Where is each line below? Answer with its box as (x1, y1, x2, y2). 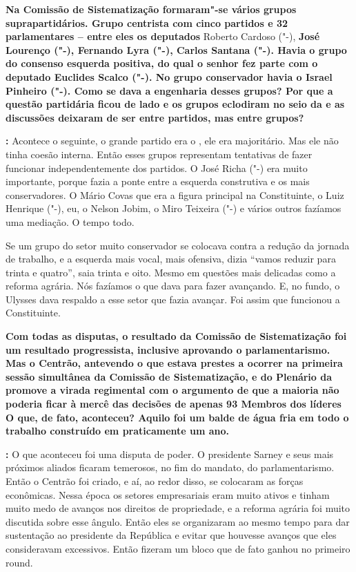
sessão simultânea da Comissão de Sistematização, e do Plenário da (6, 369, 333, 383)
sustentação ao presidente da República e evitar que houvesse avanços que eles (6, 528, 337, 542)
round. (6, 555, 33, 569)
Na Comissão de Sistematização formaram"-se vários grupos (6, 2, 297, 16)
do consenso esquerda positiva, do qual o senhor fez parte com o (6, 56, 318, 70)
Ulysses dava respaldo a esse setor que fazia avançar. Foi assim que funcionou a (6, 292, 340, 306)
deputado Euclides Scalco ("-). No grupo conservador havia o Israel (6, 69, 333, 84)
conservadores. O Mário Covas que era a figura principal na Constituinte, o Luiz (6, 187, 344, 202)
